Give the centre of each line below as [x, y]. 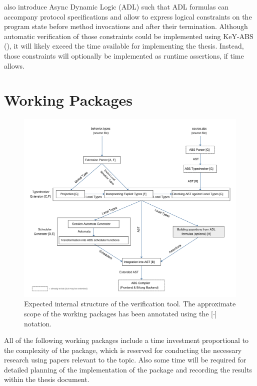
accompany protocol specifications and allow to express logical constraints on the [128, 16]
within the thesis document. [47, 379]
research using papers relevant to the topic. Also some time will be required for [125, 360]
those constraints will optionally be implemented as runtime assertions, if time [124, 55]
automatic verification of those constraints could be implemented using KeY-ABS [129, 36]
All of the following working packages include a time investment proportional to [126, 340]
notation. [38, 323]
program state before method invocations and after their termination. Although [126, 26]
